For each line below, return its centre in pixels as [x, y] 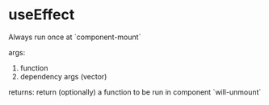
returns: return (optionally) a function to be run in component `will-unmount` [135, 92]
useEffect [42, 15]
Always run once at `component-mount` [75, 37]
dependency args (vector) [63, 76]
